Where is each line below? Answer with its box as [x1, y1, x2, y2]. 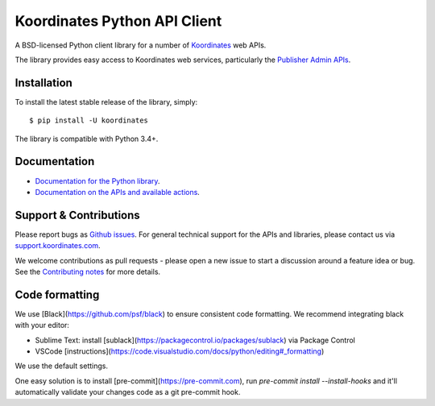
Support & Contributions [14, 208, 140, 222]
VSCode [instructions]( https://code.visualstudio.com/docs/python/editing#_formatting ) [35, 346, 325, 356]
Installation [14, 76, 72, 89]
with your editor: [14, 321, 70, 330]
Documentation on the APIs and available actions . [35, 187, 201, 197]
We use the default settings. [14, 361, 109, 371]
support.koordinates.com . [14, 241, 101, 251]
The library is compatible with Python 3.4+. [14, 134, 159, 143]
